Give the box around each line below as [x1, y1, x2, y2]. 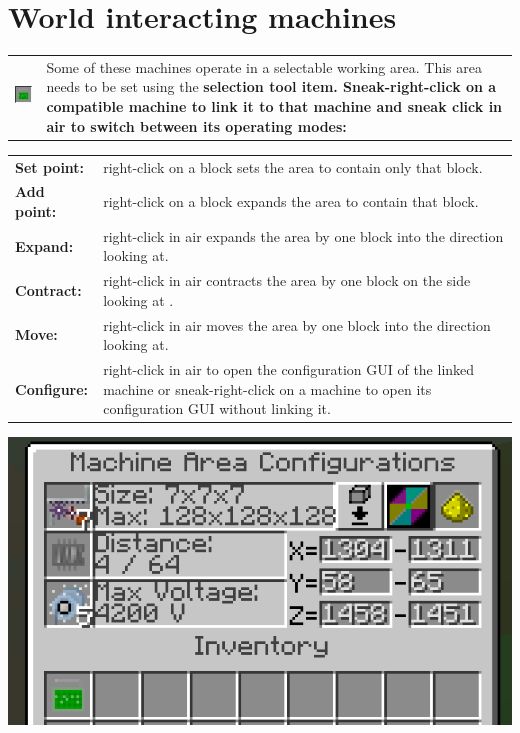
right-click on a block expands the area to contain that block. [103, 191, 479, 212]
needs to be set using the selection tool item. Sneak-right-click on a [46, 76, 497, 97]
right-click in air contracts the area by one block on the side [103, 270, 471, 291]
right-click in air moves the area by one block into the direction [103, 314, 491, 335]
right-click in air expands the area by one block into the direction [103, 225, 504, 246]
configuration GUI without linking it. [103, 398, 331, 419]
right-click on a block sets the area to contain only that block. [103, 156, 483, 177]
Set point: [15, 156, 85, 177]
